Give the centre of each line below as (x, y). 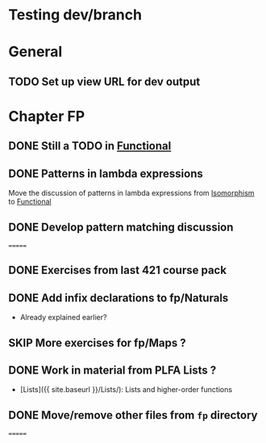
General (35, 52)
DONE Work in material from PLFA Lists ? (112, 370)
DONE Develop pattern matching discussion (121, 227)
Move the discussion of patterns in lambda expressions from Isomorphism (132, 193)
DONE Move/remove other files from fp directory (133, 415)
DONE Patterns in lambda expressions (106, 173)
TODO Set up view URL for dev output (104, 81)
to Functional (30, 202)
